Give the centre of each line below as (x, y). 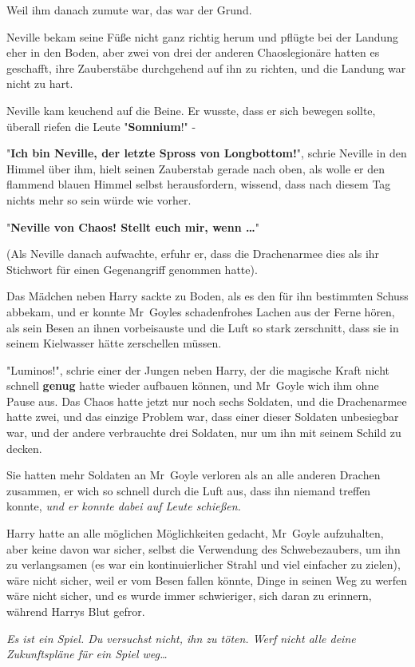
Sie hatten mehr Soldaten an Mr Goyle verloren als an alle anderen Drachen (194, 475)
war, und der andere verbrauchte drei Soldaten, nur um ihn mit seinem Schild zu (204, 433)
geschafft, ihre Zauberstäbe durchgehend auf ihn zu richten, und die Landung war (206, 67)
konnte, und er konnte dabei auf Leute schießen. (124, 506)
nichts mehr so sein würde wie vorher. (99, 199)
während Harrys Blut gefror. (76, 611)
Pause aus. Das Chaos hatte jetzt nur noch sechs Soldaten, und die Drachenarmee (207, 401)
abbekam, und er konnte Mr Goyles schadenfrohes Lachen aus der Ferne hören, (201, 311)
